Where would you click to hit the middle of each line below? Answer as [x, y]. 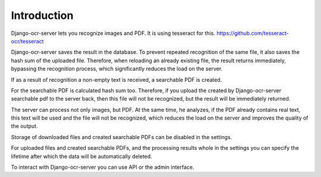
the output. [24, 126]
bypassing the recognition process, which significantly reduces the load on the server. [117, 69]
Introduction [42, 15]
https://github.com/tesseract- [253, 33]
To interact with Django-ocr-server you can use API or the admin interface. [103, 167]
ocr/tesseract [27, 41]
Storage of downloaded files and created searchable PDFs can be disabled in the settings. [122, 137]
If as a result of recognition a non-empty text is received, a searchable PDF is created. [117, 79]
